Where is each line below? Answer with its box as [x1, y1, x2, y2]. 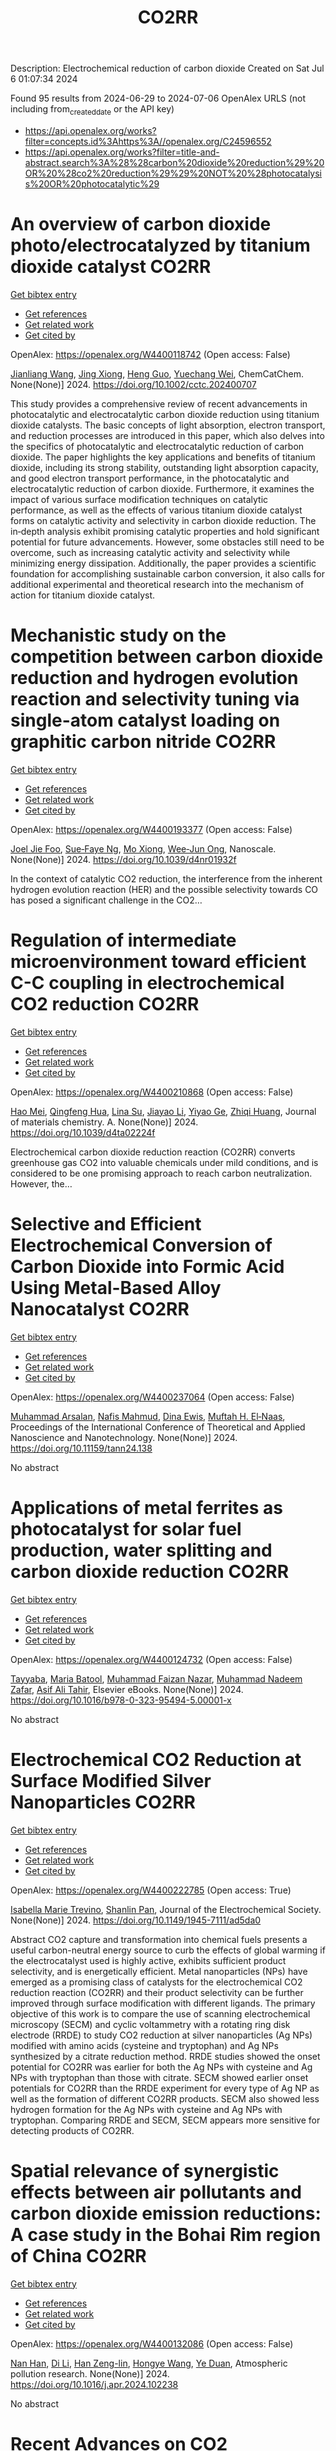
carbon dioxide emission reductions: [10, 2202, 322, 2225]
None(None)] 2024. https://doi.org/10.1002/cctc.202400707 [10, 378, 257, 390]
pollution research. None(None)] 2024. [10, 2367, 170, 2380]
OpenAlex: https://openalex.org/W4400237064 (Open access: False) [10, 1391, 295, 1403]
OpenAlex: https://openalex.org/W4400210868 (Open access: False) [10, 1086, 294, 1098]
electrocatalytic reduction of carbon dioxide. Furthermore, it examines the [10, 482, 315, 495]
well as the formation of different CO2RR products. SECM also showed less [10, 2092, 320, 2105]
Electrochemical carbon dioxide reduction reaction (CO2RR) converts [10, 1146, 296, 1158]
